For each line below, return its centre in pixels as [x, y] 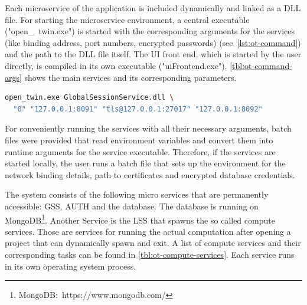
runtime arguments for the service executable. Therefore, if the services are [140, 151]
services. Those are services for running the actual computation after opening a [148, 231]
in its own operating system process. [71, 266]
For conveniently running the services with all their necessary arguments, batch [148, 128]
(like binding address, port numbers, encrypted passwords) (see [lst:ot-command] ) [153, 42]
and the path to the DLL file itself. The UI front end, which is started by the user [153, 54]
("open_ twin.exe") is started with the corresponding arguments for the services [150, 31]
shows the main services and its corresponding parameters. [130, 77]
